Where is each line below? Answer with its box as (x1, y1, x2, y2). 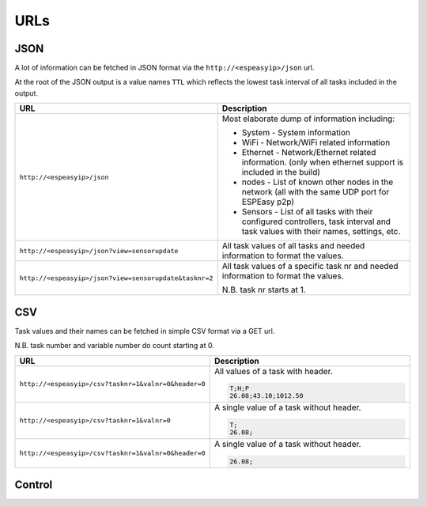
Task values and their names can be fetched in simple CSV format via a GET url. (14, 326, 275, 335)
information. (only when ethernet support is (241, 157, 404, 168)
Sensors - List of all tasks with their (241, 206, 373, 218)
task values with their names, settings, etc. (241, 226, 401, 237)
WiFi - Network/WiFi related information (241, 137, 391, 148)
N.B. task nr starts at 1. (221, 285, 306, 296)
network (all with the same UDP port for (241, 187, 390, 198)
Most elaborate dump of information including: (221, 113, 395, 124)
